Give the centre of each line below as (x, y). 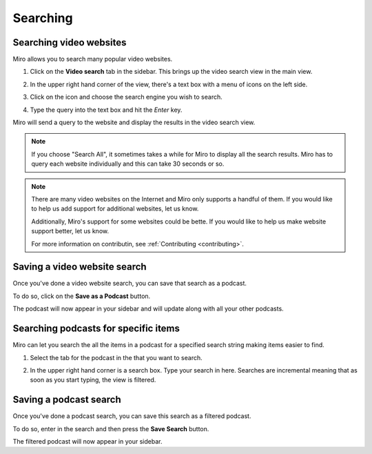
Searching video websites (70, 42)
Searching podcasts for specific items (96, 329)
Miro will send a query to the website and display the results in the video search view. (134, 122)
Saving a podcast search (67, 400)
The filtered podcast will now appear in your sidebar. (87, 441)
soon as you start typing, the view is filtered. (93, 380)
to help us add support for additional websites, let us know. (115, 209)
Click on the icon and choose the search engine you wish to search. (126, 97)
